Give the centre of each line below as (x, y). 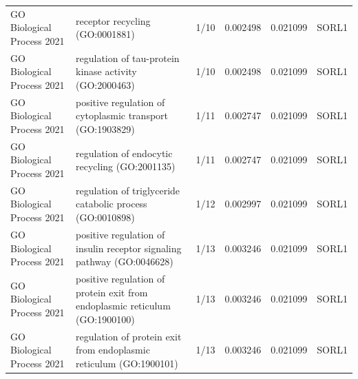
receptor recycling (113, 20)
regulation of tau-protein (128, 58)
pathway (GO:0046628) (125, 262)
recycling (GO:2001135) (126, 166)
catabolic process (112, 204)
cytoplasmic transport (122, 115)
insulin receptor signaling (129, 248)
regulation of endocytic (124, 153)
